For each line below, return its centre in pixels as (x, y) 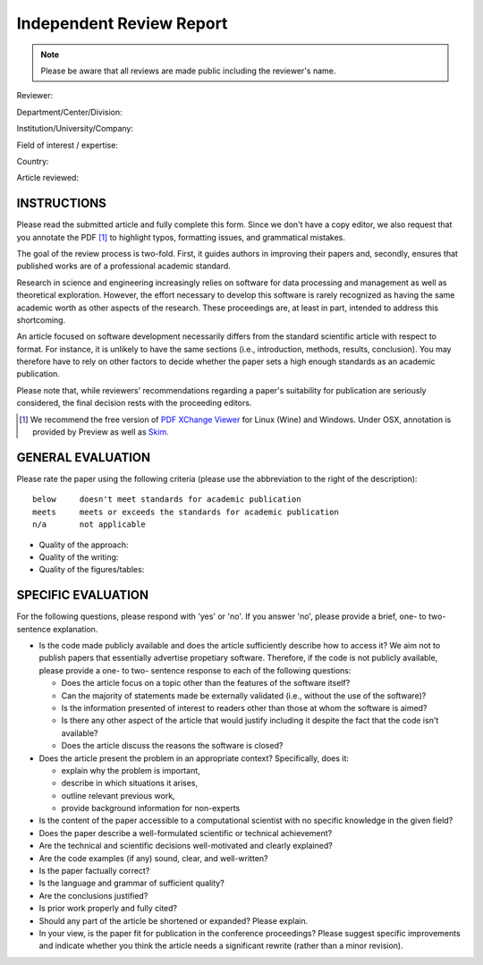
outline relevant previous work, (118, 795)
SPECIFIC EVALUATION (83, 595)
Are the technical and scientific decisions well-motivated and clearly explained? (186, 846)
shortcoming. (41, 320)
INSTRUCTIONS (62, 203)
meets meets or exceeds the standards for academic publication (186, 512)
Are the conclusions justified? (93, 895)
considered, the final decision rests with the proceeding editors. (134, 403)
